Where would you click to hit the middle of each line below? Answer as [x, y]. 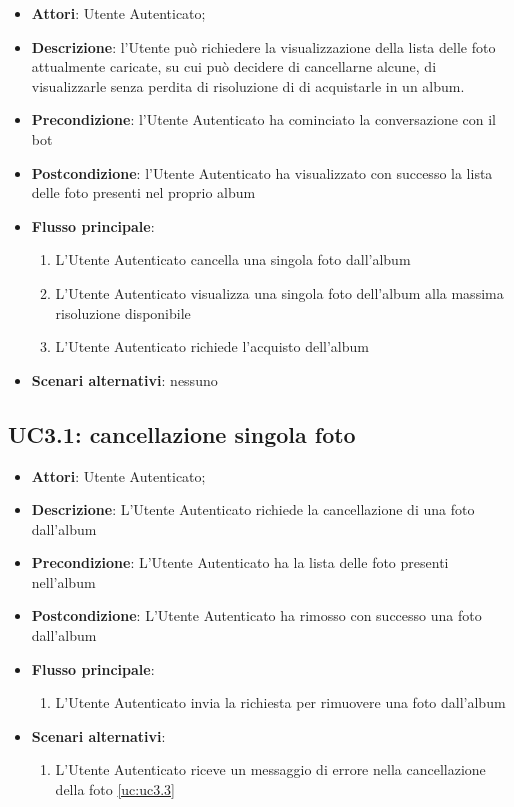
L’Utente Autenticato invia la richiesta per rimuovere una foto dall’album [280, 702]
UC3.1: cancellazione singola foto [182, 433]
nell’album [63, 581]
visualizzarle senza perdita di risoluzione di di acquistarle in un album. [248, 85]
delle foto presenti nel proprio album [143, 192]
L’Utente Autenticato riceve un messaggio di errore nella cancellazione [270, 769]
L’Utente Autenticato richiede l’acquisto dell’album [212, 346]
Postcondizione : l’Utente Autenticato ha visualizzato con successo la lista [262, 172]
